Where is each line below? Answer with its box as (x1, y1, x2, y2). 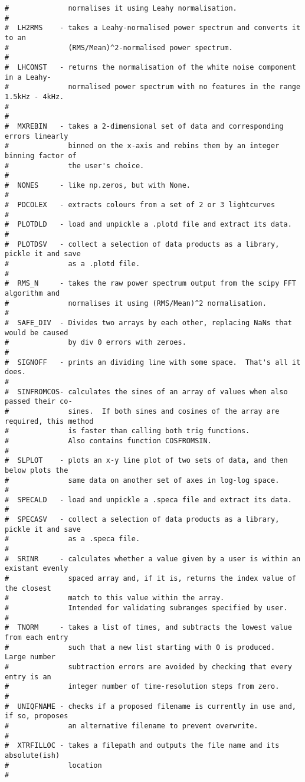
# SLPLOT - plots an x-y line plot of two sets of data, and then (5, 456, 288, 465)
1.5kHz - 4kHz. (5, 92, 64, 101)
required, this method (5, 417, 94, 426)
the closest (5, 584, 51, 593)
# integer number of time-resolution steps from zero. (5, 682, 280, 691)
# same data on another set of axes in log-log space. (5, 476, 280, 485)
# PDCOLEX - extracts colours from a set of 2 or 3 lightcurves (5, 201, 276, 210)
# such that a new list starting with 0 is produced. (5, 643, 276, 652)
